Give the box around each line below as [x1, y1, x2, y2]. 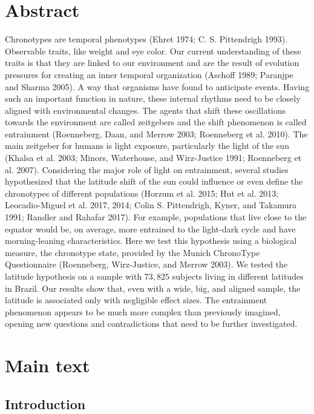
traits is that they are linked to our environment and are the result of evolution [5, 56, 299, 69]
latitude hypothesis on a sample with [5, 270, 142, 282]
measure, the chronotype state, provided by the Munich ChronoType [5, 246, 260, 258]
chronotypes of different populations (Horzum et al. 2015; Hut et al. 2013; [5, 186, 279, 199]
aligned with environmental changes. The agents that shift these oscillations [5, 103, 286, 116]
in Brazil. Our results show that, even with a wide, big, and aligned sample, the [5, 281, 301, 294]
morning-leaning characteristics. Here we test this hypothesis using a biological [5, 234, 297, 247]
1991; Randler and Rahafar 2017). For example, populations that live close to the [5, 211, 307, 223]
